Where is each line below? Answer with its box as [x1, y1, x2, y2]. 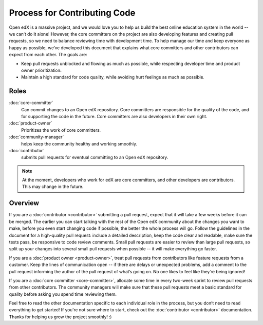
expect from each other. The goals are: [9, 52, 87, 58]
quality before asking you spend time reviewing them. [9, 291, 117, 297]
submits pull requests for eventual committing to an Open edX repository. [21, 154, 168, 161]
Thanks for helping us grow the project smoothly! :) [9, 314, 112, 320]
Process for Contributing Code [9, 7, 136, 18]
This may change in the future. [22, 183, 84, 190]
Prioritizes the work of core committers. [21, 127, 101, 133]
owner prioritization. [21, 67, 62, 73]
